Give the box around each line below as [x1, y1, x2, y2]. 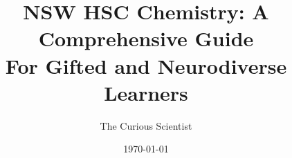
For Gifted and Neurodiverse [5, 51, 287, 79]
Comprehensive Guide [38, 24, 254, 52]
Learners [104, 78, 188, 106]
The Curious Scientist [100, 118, 192, 132]
